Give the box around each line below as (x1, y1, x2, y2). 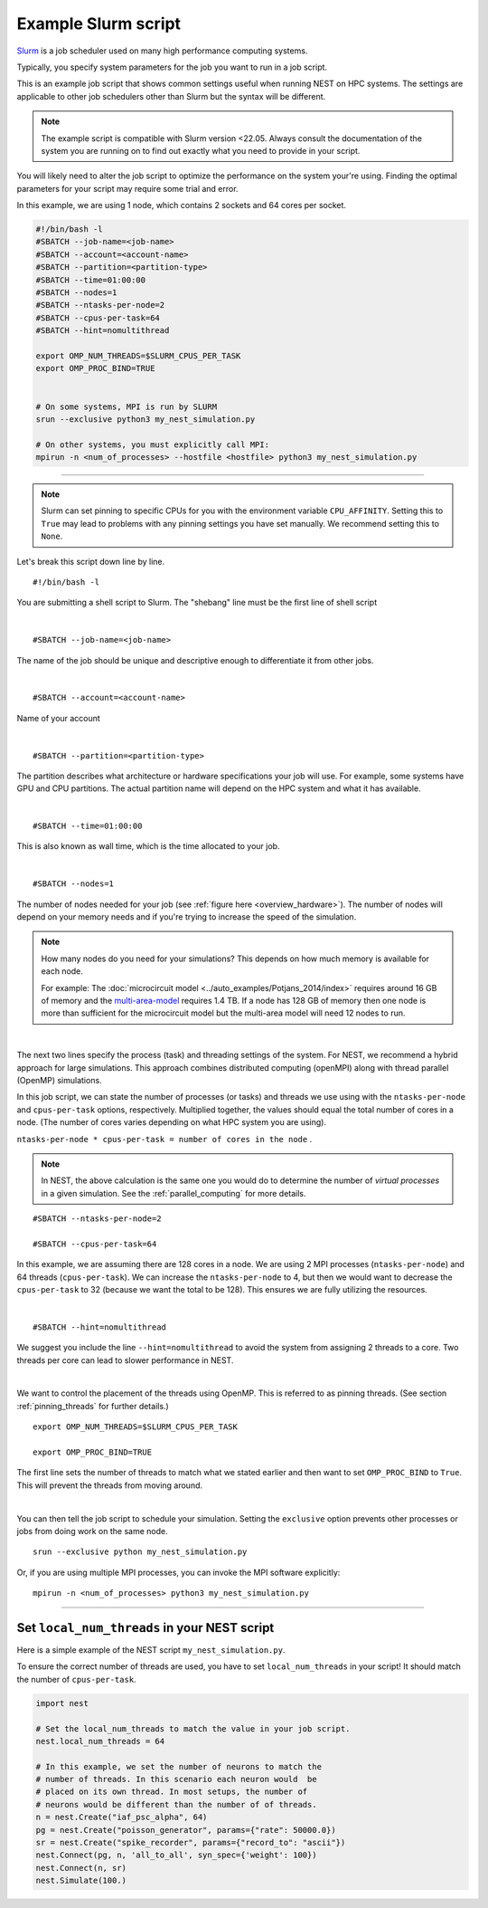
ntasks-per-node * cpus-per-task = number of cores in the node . (16, 1133, 313, 1144)
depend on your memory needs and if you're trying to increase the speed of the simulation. (16, 911, 357, 922)
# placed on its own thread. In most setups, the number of (35, 1787, 308, 1797)
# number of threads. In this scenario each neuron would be (35, 1774, 317, 1785)
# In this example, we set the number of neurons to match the (35, 1761, 323, 1771)
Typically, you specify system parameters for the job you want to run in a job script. (16, 62, 328, 72)
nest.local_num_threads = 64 (35, 1736, 165, 1746)
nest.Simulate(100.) (35, 1875, 127, 1886)
